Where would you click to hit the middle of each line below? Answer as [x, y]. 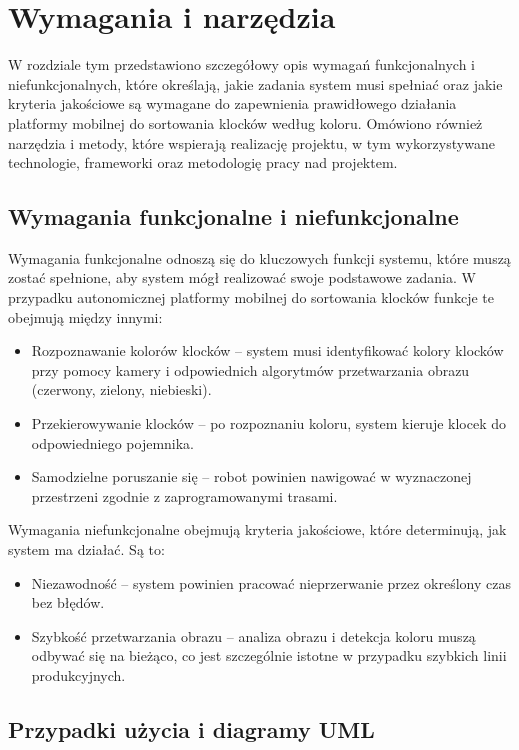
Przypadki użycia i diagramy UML [191, 728]
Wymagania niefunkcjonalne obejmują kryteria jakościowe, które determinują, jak [257, 529]
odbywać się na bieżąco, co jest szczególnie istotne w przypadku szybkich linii [269, 655]
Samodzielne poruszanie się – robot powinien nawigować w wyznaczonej [251, 476]
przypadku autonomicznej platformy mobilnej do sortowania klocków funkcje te [251, 297]
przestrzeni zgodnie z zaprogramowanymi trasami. [184, 495]
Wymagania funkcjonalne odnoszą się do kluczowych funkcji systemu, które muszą [259, 257]
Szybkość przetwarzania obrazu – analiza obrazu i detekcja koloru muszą [253, 635]
